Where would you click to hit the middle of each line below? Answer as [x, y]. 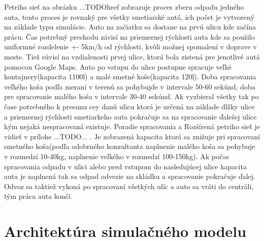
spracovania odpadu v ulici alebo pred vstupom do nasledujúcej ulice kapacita [125, 166]
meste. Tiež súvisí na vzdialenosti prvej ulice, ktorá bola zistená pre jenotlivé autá [132, 56]
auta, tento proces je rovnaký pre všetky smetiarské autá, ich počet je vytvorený [129, 17]
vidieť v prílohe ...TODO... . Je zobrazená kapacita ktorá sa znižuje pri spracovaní [132, 136]
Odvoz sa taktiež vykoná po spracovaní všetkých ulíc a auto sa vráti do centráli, [129, 186]
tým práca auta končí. [38, 196]
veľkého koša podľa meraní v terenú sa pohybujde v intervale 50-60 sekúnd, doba [130, 86]
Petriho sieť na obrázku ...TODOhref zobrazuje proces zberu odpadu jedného [124, 7]
